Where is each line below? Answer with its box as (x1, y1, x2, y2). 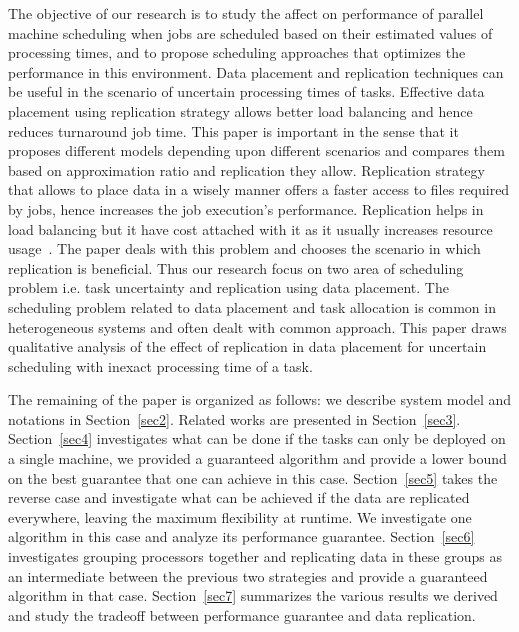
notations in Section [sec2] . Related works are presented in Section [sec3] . (8, 408, 461, 429)
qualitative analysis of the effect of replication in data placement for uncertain (8, 336, 487, 357)
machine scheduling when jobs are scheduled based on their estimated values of (8, 22, 493, 43)
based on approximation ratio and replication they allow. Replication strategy (8, 159, 485, 180)
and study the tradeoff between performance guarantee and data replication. (8, 604, 476, 625)
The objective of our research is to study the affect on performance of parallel (8, 3, 484, 23)
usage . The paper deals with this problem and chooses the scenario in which (8, 238, 481, 259)
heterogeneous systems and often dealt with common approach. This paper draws (8, 316, 507, 337)
